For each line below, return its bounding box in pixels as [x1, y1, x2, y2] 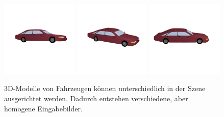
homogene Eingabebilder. [4, 103, 83, 113]
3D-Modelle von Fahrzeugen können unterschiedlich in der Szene [4, 83, 206, 94]
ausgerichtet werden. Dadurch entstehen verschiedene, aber [4, 93, 188, 103]
